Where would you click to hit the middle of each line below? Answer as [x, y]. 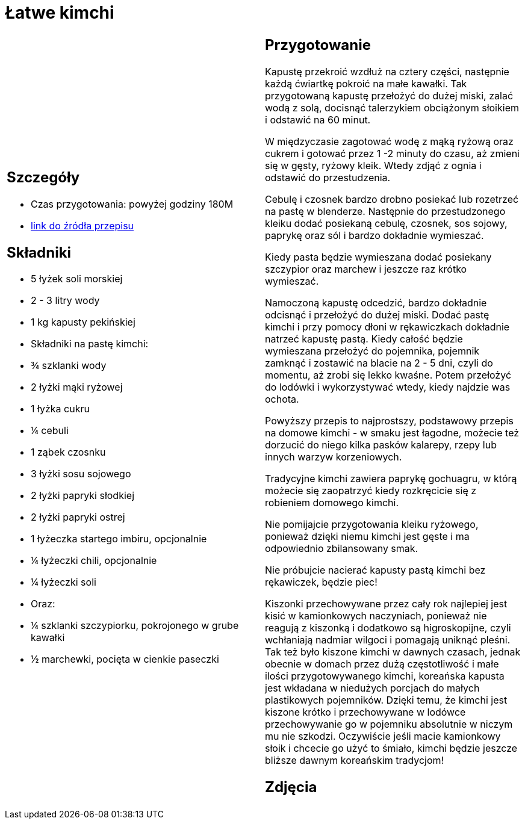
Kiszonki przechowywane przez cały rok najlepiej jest [386, 603]
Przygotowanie [318, 45]
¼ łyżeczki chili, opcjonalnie [94, 561]
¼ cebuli [50, 431]
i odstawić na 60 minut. [318, 119]
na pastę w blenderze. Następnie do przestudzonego [385, 211]
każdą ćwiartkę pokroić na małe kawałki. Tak [366, 83]
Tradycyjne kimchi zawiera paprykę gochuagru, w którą [391, 478]
